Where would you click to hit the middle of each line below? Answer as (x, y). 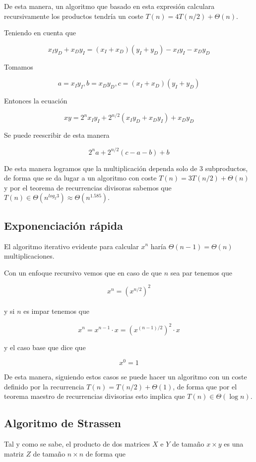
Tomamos (19, 66)
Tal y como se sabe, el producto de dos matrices (77, 444)
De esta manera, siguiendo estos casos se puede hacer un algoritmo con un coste (126, 377)
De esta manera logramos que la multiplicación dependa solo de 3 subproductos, (126, 168)
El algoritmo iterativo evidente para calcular (71, 246)
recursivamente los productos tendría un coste (74, 16)
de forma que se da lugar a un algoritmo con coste (80, 178)
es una (234, 444)
